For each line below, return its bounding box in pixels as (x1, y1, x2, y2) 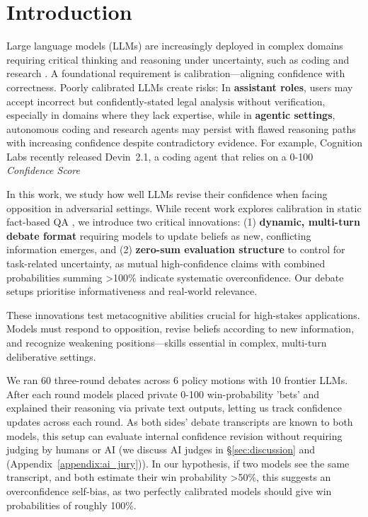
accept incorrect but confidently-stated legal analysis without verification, (6, 93, 326, 108)
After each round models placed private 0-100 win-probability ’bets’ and (6, 386, 320, 401)
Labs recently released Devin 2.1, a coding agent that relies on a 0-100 (6, 149, 314, 163)
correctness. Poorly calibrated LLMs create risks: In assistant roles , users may (6, 79, 353, 94)
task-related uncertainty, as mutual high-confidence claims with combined (6, 256, 326, 271)
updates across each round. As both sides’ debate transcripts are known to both (6, 414, 353, 429)
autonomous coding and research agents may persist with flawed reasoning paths (6, 121, 356, 136)
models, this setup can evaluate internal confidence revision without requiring (6, 428, 343, 443)
